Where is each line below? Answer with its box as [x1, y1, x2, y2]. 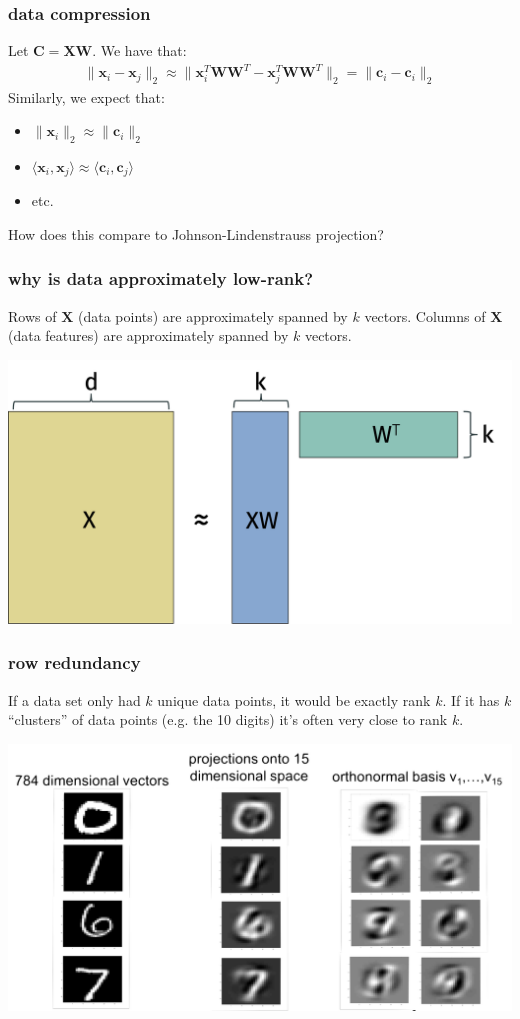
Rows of [8, 305, 57, 326]
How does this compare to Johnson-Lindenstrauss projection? [8, 223, 384, 244]
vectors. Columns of [364, 305, 486, 326]
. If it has [442, 689, 500, 710]
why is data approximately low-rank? [8, 266, 314, 291]
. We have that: [92, 40, 187, 61]
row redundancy [8, 650, 141, 675]
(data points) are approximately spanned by [77, 305, 348, 326]
